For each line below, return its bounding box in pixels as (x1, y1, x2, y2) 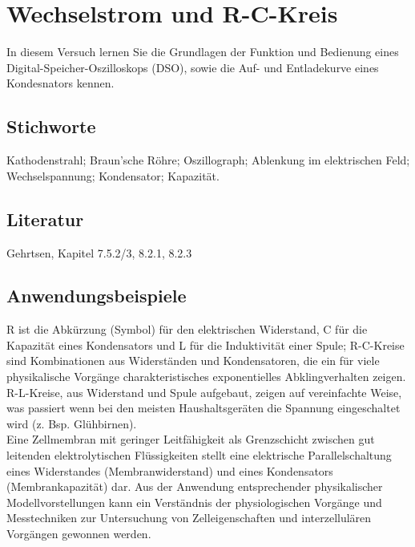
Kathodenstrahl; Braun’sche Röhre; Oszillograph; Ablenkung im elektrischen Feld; (6, 152, 410, 168)
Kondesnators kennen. (6, 75, 115, 91)
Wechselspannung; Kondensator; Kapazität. (6, 167, 220, 184)
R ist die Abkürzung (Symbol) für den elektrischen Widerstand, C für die (6, 321, 368, 338)
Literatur (6, 206, 84, 231)
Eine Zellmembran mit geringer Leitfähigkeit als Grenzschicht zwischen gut (6, 431, 375, 448)
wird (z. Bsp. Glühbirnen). (6, 415, 137, 432)
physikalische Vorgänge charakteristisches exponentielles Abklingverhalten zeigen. (6, 368, 406, 385)
